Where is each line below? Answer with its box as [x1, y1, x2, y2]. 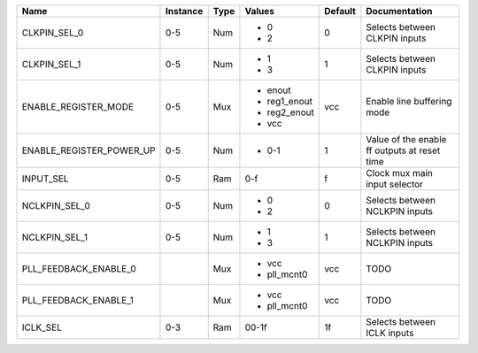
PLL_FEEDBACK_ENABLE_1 [21, 295, 135, 306]
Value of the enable [366, 134, 447, 145]
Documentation [366, 5, 433, 17]
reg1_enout [266, 96, 313, 107]
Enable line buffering [366, 96, 452, 107]
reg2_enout [266, 106, 314, 119]
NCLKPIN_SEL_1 [21, 231, 89, 243]
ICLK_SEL [21, 321, 62, 334]
